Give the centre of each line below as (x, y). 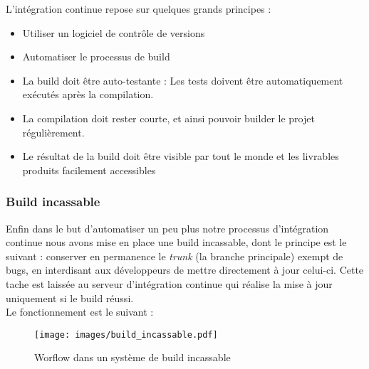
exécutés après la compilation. (88, 94)
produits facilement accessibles (89, 170)
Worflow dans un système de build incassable (132, 357)
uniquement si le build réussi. (70, 298)
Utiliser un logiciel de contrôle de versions (114, 32)
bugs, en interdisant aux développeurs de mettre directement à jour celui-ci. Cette (185, 270)
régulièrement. (53, 132)
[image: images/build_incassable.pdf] (126, 335)
